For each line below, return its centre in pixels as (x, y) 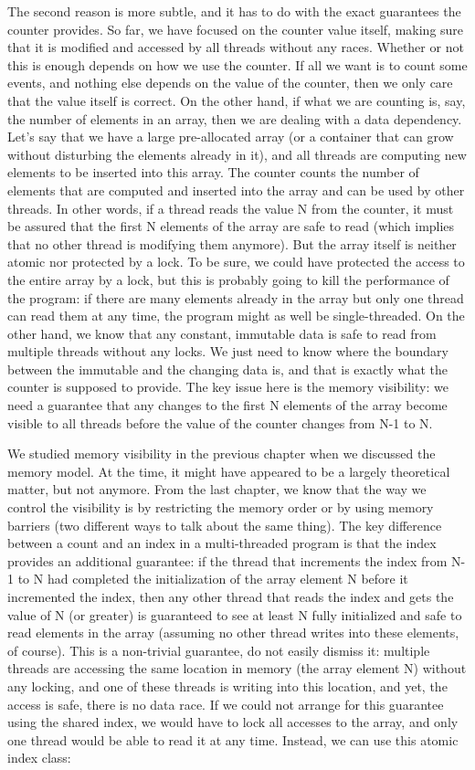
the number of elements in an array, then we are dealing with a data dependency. (235, 118)
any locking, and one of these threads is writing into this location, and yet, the (227, 686)
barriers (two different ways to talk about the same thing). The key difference (225, 525)
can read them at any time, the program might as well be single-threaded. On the (236, 316)
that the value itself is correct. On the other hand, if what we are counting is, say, (237, 100)
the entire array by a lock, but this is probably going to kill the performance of (228, 279)
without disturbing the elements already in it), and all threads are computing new (237, 154)
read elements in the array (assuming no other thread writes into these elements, (233, 633)
